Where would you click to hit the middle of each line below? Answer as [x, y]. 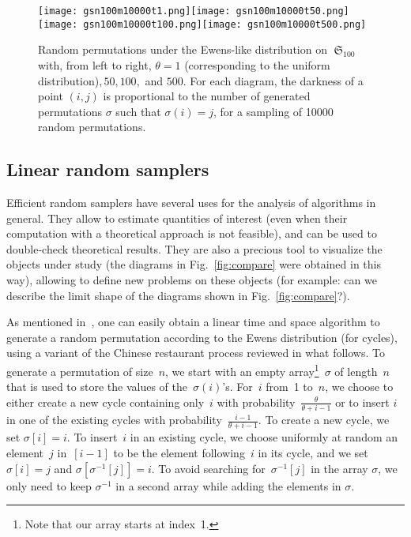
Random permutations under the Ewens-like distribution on [183, 49]
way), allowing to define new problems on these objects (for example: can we [192, 280]
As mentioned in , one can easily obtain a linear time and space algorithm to [193, 322]
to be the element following [179, 453]
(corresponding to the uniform [257, 64]
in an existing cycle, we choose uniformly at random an [264, 437]
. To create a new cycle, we [324, 420]
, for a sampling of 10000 [273, 111]
